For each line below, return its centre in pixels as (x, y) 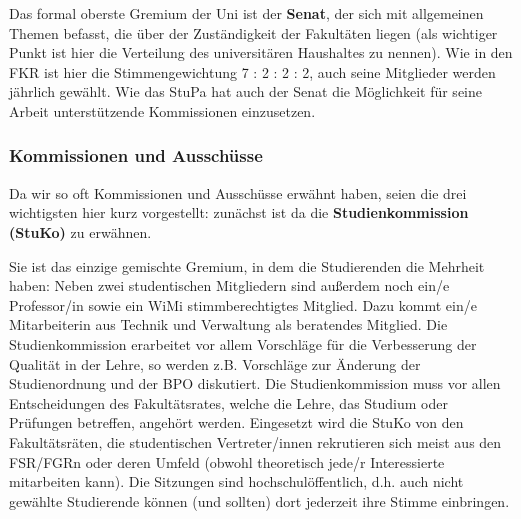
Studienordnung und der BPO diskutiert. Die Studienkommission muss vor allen (255, 383)
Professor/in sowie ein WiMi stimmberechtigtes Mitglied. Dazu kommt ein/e (243, 304)
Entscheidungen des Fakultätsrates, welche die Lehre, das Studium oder (228, 402)
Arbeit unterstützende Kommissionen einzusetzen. (162, 110)
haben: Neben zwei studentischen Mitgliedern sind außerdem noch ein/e (229, 285)
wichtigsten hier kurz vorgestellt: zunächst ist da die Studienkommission (239, 212)
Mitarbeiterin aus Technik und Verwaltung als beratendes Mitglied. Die (228, 324)
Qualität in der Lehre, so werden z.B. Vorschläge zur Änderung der (215, 363)
